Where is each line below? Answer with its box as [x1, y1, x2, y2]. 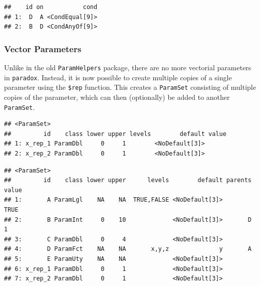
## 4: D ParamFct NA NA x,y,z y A [4, 245, 251, 253]
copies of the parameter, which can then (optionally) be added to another [4, 91, 230, 102]
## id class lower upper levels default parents [4, 177, 251, 184]
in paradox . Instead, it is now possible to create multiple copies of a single [4, 72, 232, 82]
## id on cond [4, 4, 98, 11]
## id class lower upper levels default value [4, 130, 226, 137]
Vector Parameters [4, 42, 82, 55]
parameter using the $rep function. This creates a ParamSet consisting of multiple [4, 82, 256, 92]
